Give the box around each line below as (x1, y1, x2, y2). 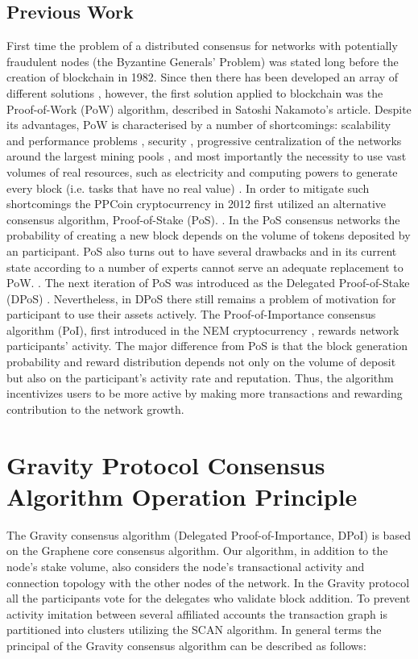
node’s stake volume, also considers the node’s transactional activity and (6, 557, 365, 574)
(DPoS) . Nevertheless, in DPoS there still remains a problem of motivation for (6, 290, 396, 307)
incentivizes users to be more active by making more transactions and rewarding (6, 385, 403, 402)
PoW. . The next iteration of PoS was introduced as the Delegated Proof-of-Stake (6, 274, 410, 291)
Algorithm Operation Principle (6, 479, 358, 512)
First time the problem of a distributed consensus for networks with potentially (6, 37, 398, 54)
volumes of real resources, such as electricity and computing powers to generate (6, 163, 398, 180)
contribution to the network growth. (6, 400, 184, 417)
